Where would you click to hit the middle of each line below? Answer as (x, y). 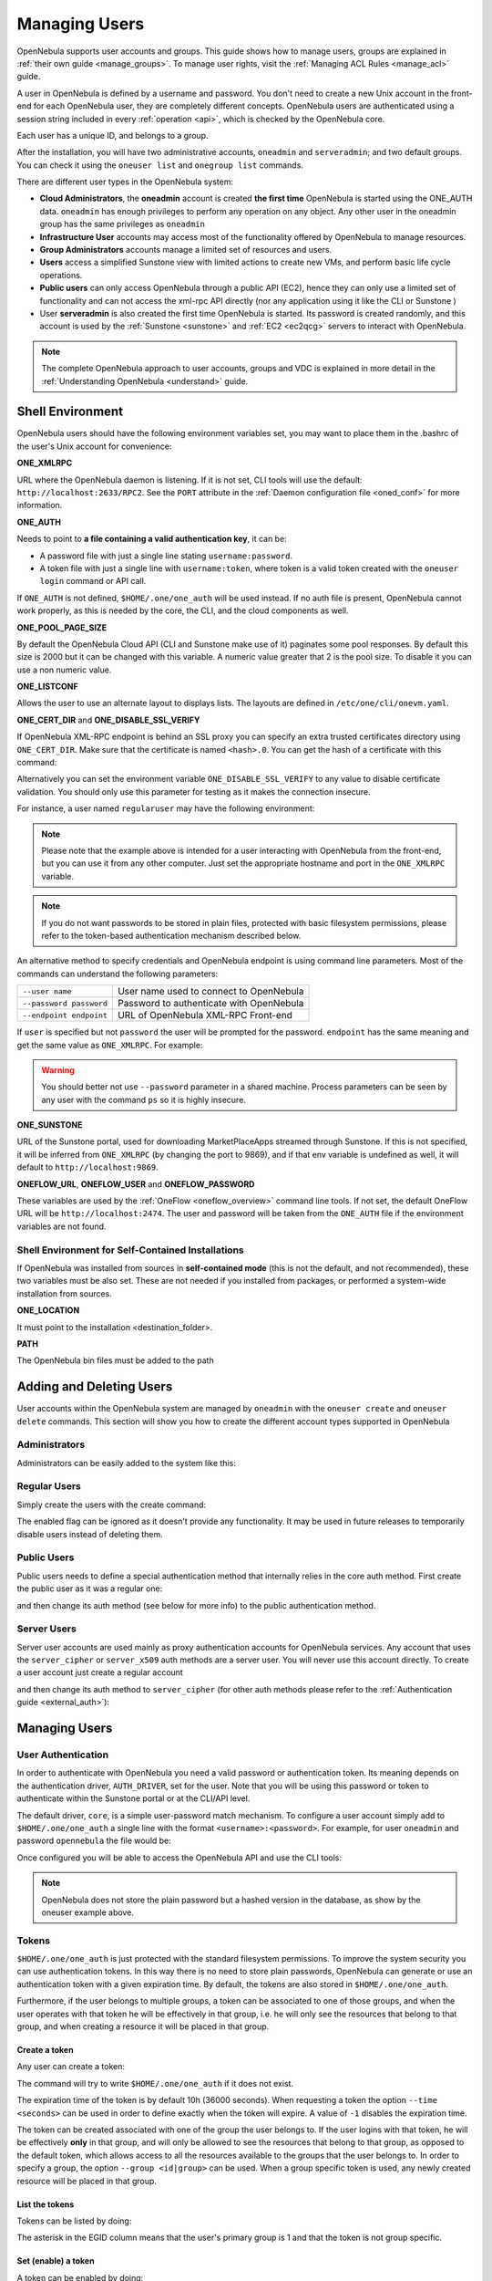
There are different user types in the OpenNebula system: (125, 182)
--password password (65, 1003)
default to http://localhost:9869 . (87, 1167)
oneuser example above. (87, 1912)
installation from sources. (65, 1293)
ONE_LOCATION (48, 1310)
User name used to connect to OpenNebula (210, 992)
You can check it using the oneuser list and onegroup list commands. (160, 165)
